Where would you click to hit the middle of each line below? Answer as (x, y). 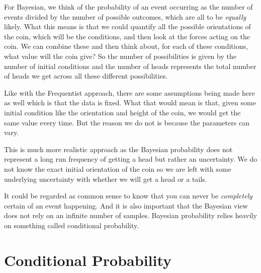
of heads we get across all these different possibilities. (86, 76)
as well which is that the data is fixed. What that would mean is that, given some (130, 103)
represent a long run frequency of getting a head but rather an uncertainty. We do (131, 159)
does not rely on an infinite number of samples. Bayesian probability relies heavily (130, 215)
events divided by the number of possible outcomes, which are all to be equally (125, 16)
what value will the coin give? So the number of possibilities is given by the (120, 56)
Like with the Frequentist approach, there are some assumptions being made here (129, 92)
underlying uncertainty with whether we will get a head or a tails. (106, 179)
